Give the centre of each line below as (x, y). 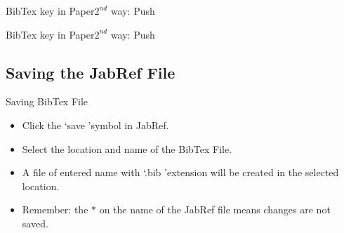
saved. (35, 223)
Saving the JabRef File (91, 72)
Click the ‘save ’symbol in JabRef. (95, 125)
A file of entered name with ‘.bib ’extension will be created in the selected (180, 172)
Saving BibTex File (47, 101)
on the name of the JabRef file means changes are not (215, 209)
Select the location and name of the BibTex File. (127, 148)
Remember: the (55, 209)
